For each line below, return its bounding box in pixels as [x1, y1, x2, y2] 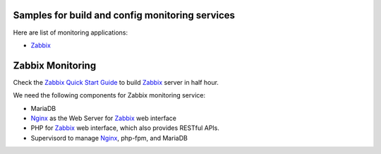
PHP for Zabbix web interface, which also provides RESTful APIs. [30, 124, 220, 132]
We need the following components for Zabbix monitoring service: [13, 91, 206, 100]
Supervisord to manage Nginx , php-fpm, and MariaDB [30, 134, 188, 142]
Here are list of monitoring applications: [13, 28, 128, 37]
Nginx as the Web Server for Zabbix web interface [30, 114, 176, 122]
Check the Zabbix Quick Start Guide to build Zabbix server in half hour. [13, 78, 219, 86]
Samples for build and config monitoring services [13, 9, 236, 21]
